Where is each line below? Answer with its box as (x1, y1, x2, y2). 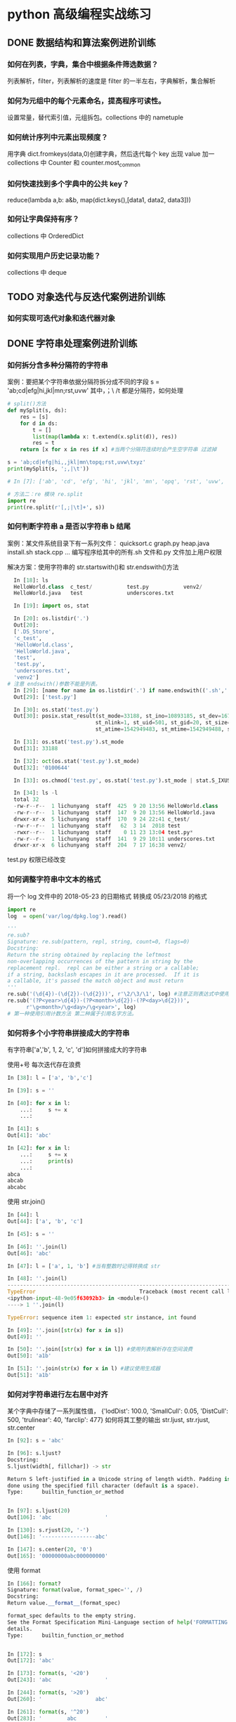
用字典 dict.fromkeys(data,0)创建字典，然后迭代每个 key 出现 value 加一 (7, 150, 215, 158)
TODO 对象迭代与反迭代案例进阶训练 (7, 291, 166, 303)
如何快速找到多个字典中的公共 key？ (7, 179, 130, 189)
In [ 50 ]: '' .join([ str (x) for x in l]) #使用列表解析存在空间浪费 (7, 1346, 193, 1353)
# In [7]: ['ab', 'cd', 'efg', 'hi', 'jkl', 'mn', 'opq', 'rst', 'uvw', (7, 478, 225, 485)
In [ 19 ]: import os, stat (13, 602, 90, 610)
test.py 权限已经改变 (7, 855, 66, 864)
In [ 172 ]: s (7, 1650, 42, 1658)
